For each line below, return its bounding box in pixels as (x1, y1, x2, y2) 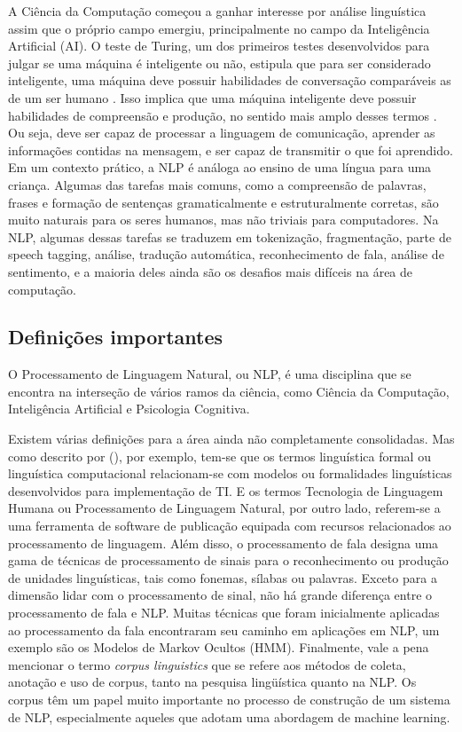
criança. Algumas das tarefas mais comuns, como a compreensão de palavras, (8, 175, 427, 193)
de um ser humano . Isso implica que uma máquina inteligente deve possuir (8, 88, 417, 106)
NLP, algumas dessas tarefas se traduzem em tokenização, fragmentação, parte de (8, 227, 451, 246)
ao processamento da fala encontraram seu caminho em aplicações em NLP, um (8, 620, 440, 639)
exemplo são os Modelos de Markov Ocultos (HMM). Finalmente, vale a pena (8, 638, 429, 657)
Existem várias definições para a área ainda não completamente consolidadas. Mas (8, 429, 455, 448)
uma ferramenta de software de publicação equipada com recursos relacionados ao (8, 516, 451, 535)
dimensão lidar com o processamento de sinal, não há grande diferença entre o (8, 586, 433, 604)
